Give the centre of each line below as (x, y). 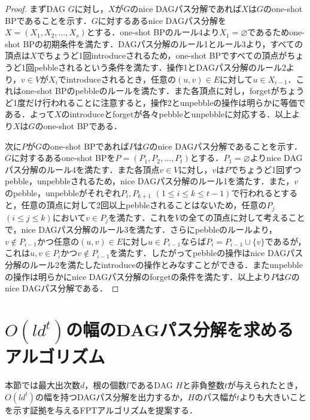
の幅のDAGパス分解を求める (180, 329)
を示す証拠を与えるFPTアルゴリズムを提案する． (101, 410)
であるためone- (276, 32)
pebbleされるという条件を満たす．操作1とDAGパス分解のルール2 (160, 67)
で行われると (256, 192)
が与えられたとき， (265, 384)
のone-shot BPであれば (86, 146)
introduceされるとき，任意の (121, 79)
